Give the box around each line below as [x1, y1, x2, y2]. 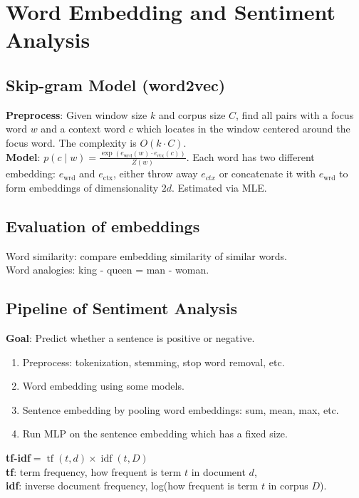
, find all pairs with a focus [236, 107, 354, 122]
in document [191, 464, 246, 479]
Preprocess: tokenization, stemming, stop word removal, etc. [22, 354, 285, 369]
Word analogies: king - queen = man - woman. [6, 262, 209, 277]
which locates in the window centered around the [136, 121, 350, 136]
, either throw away [113, 166, 198, 181]
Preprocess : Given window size [6, 107, 147, 122]
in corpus [268, 478, 308, 493]
